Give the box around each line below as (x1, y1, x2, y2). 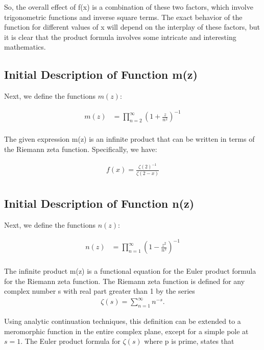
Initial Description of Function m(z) (4, 67, 198, 82)
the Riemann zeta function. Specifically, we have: (4, 143, 157, 154)
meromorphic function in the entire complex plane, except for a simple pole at (4, 325, 249, 336)
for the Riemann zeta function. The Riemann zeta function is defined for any (4, 275, 245, 286)
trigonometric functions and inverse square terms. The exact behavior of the (4, 11, 243, 22)
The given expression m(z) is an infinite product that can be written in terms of (4, 134, 255, 144)
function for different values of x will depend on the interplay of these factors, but (4, 21, 260, 32)
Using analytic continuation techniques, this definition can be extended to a (4, 316, 241, 326)
